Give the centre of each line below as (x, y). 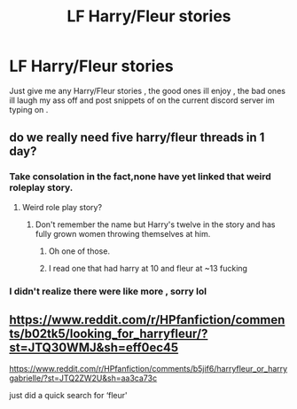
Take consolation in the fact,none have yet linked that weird (141, 177)
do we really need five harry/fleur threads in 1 (137, 138)
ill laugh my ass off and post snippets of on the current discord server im (142, 100)
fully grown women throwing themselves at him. (123, 233)
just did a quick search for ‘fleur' (69, 396)
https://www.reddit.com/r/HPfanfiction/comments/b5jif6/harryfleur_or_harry (148, 369)
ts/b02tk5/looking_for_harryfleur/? (109, 333)
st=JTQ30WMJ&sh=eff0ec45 (94, 347)
